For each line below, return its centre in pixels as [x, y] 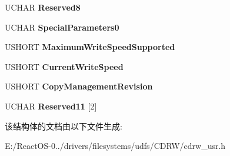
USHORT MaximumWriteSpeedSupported [90, 47]
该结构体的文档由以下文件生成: [64, 126]
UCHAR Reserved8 [43, 7]
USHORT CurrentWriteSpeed [64, 66]
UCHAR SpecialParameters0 [62, 27]
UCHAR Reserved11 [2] [51, 106]
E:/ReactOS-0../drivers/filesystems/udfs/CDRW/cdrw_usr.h [115, 146]
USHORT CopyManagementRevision [79, 86]
